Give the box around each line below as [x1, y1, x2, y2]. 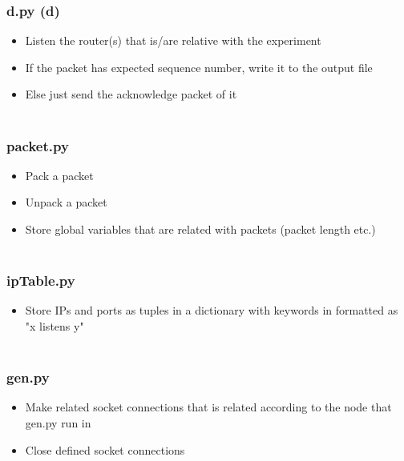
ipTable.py [6, 271, 75, 291]
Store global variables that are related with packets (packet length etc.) [25, 221, 376, 237]
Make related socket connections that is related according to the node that [25, 399, 392, 415]
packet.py [6, 135, 69, 155]
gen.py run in [25, 415, 91, 431]
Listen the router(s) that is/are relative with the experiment [25, 32, 321, 49]
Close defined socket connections [25, 441, 185, 458]
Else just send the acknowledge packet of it [25, 86, 237, 102]
